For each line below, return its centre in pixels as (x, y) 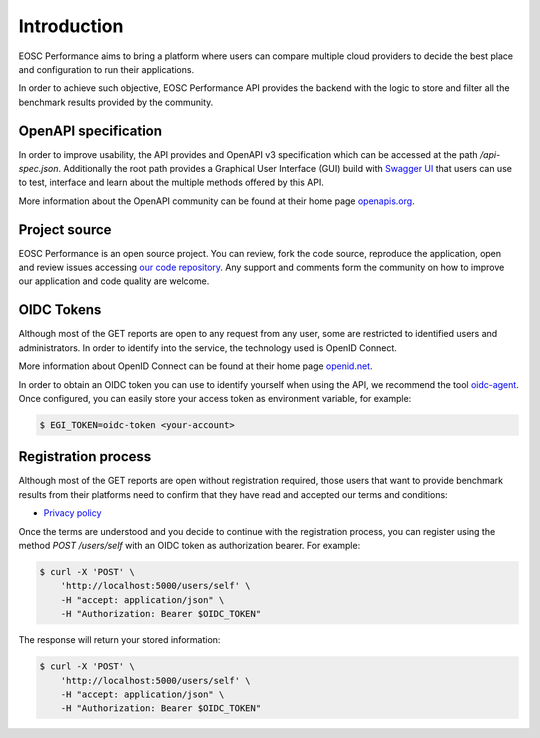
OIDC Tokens (60, 310)
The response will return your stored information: (119, 640)
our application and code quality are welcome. (114, 281)
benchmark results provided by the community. (116, 102)
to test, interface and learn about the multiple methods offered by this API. (171, 182)
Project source (65, 229)
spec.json (38, 169)
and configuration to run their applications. (106, 69)
